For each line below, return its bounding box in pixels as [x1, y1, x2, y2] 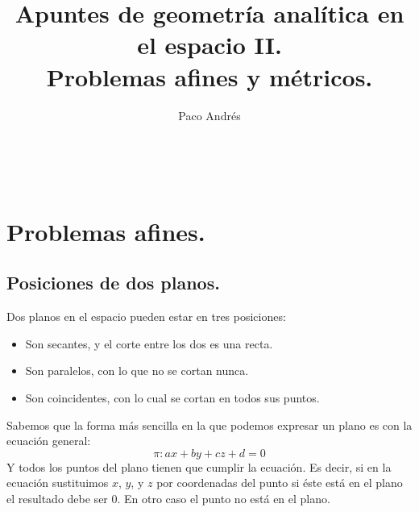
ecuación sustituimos [6, 474, 109, 491]
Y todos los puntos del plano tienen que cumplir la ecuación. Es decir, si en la [6, 458, 392, 475]
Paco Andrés [178, 106, 241, 123]
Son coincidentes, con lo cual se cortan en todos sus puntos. [25, 389, 320, 406]
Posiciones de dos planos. [6, 270, 220, 295]
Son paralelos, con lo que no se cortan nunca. [25, 362, 249, 379]
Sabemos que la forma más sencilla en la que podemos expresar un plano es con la [6, 416, 413, 433]
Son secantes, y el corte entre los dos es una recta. [25, 335, 273, 352]
